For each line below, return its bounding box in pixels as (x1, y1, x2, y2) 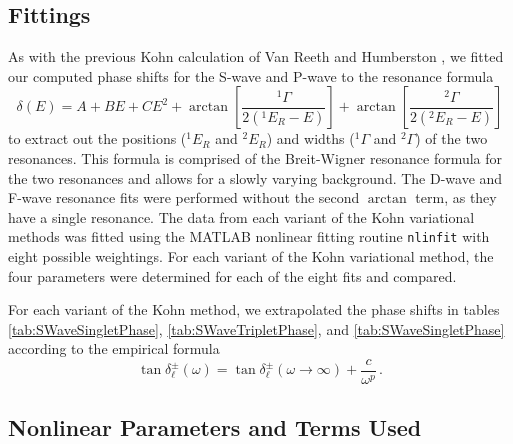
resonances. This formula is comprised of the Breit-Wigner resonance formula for (8, 147, 503, 168)
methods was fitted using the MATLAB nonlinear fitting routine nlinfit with (8, 226, 490, 247)
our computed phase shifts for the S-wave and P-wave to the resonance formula (8, 65, 494, 86)
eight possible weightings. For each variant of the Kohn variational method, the (8, 246, 494, 267)
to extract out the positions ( (8, 128, 187, 149)
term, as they (415, 187, 497, 208)
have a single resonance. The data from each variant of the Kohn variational (8, 206, 475, 227)
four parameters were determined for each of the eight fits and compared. (8, 265, 457, 286)
